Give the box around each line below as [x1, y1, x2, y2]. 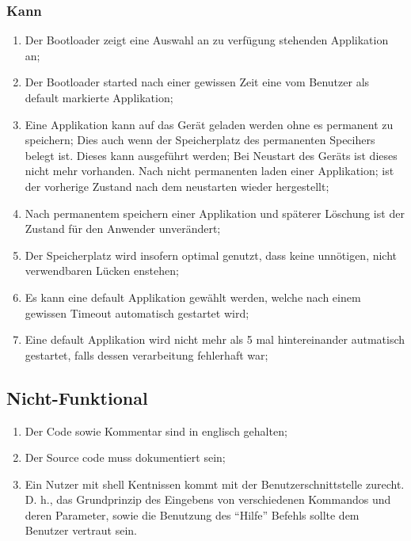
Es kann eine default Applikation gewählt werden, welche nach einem [25, 288, 361, 305]
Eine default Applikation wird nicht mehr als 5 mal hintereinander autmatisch [25, 331, 405, 348]
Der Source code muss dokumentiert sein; [25, 449, 226, 466]
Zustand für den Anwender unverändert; [25, 220, 221, 237]
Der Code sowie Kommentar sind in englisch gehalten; [25, 422, 287, 439]
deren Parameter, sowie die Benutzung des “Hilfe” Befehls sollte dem [25, 506, 360, 523]
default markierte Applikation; [25, 90, 173, 105]
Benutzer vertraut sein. [25, 522, 137, 539]
